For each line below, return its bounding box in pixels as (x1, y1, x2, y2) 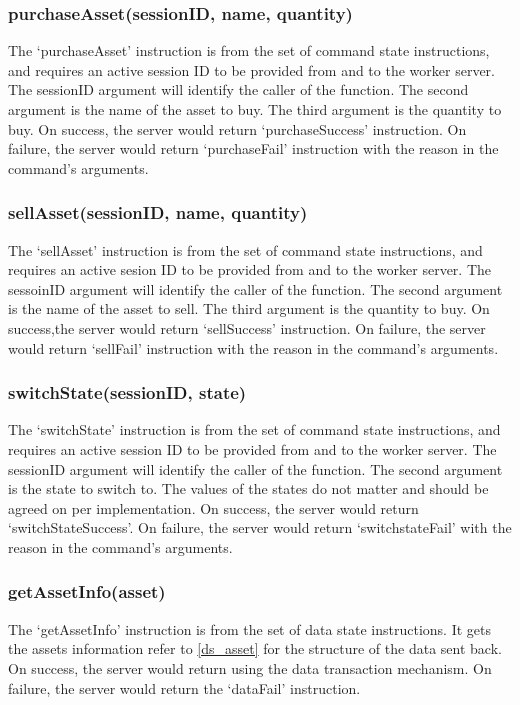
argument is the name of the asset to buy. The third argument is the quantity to (8, 99, 502, 119)
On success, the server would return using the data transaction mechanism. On (8, 657, 492, 678)
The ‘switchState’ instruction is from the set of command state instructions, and (8, 419, 501, 440)
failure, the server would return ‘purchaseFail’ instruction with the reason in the (8, 138, 499, 159)
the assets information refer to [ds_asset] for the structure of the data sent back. (8, 638, 502, 659)
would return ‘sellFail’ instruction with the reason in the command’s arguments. (8, 337, 499, 358)
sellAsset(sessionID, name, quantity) (8, 200, 308, 225)
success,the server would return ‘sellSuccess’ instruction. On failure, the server (8, 317, 486, 338)
